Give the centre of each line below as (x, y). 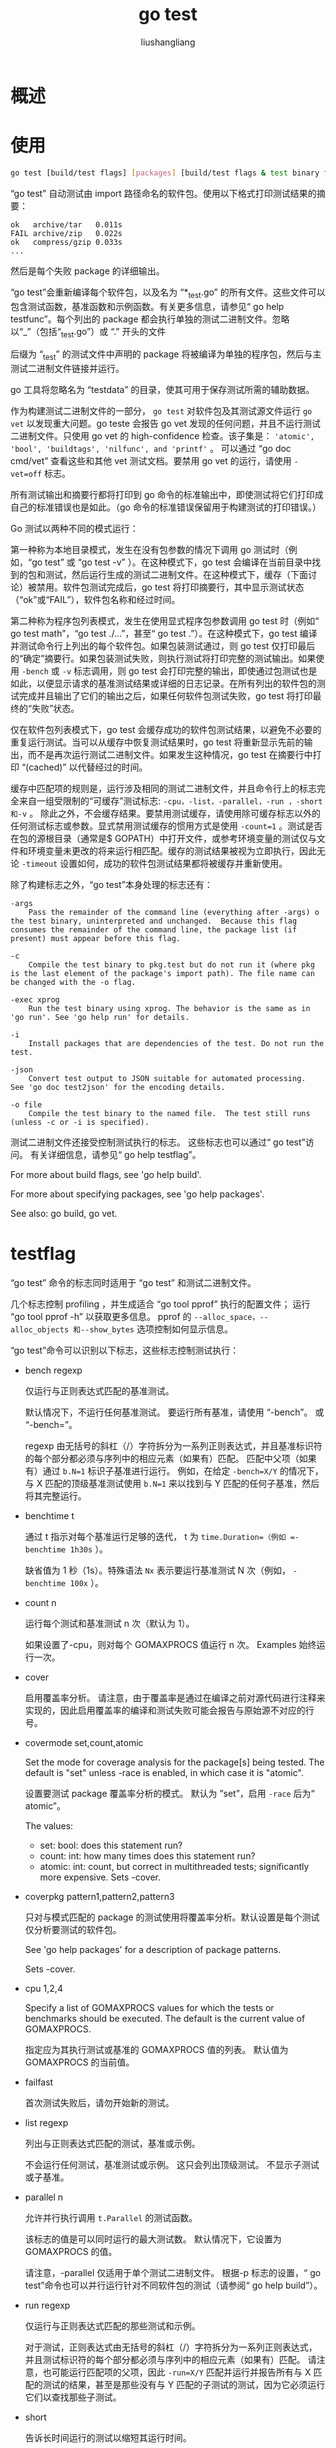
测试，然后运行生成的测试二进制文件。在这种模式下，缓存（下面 (176, 575)
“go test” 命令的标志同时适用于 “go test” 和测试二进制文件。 (133, 1283)
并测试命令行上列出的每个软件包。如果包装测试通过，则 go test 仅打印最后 (163, 646)
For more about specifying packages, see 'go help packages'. (137, 1194)
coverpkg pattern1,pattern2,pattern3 (99, 1897)
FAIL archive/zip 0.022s (66, 233)
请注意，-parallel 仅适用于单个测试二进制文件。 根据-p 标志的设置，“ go (173, 2273)
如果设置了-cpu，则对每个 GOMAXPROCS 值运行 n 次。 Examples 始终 (170, 1645)
